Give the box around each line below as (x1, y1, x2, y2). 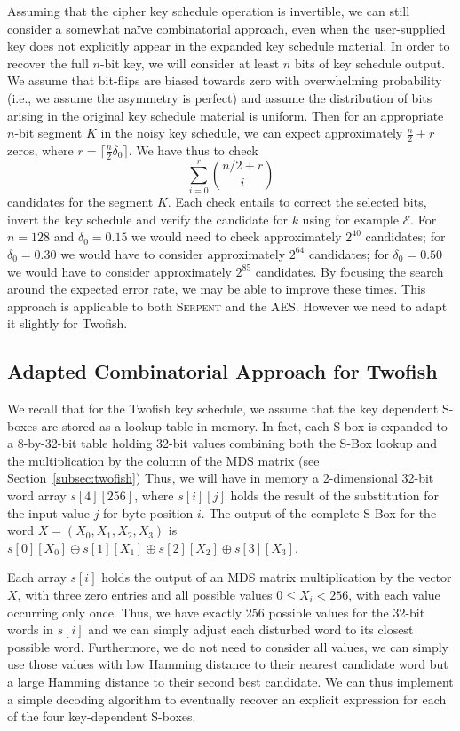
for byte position (103, 503, 194, 522)
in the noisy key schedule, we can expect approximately (100, 123, 403, 142)
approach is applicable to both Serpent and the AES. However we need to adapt (7, 296, 448, 315)
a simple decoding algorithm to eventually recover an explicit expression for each (7, 689, 447, 708)
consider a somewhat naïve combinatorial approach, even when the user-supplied (7, 19, 446, 37)
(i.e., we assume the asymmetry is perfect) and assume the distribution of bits (7, 88, 432, 106)
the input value (7, 503, 90, 522)
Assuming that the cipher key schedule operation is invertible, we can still (7, 2, 410, 20)
